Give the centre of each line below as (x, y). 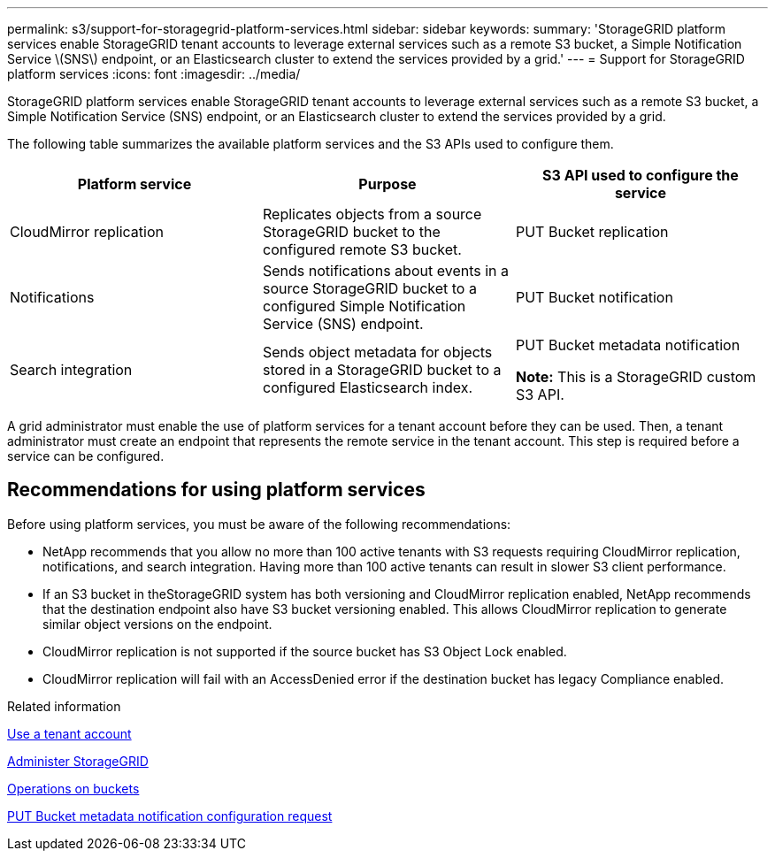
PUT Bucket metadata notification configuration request (170, 816)
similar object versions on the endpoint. (157, 624)
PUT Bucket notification (594, 297)
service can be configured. (86, 456)
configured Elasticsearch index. (368, 387)
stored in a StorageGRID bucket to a (382, 370)
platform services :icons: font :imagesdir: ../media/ (154, 74)
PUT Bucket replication (592, 232)
